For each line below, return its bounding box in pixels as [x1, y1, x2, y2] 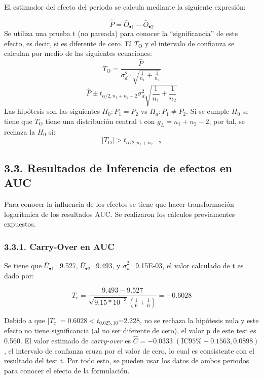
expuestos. [4, 218, 36, 229]
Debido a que [4, 314, 46, 325]
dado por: [4, 270, 34, 280]
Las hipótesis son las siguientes [4, 106, 100, 116]
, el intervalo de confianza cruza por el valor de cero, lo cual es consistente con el [4, 345, 254, 356]
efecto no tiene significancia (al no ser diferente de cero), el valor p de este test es [4, 325, 256, 336]
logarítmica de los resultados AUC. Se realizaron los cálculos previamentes [4, 208, 235, 219]
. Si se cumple [186, 106, 230, 116]
